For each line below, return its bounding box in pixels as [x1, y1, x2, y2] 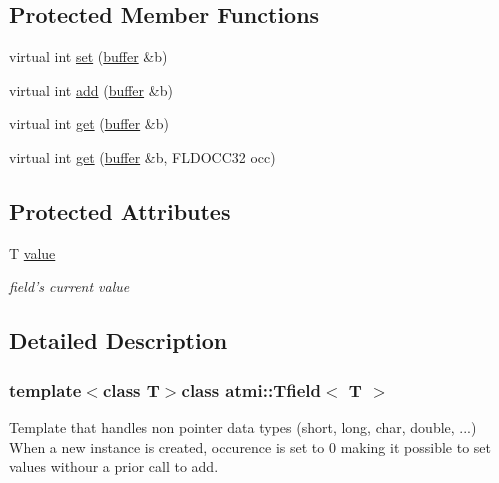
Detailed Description [9, 325, 228, 356]
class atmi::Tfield [181, 377, 321, 402]
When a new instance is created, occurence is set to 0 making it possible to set [9, 436, 491, 457]
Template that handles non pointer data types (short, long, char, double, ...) [9, 416, 477, 437]
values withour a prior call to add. [9, 456, 219, 477]
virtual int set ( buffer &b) [9, 46, 168, 67]
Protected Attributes [9, 195, 231, 226]
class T [102, 377, 160, 402]
